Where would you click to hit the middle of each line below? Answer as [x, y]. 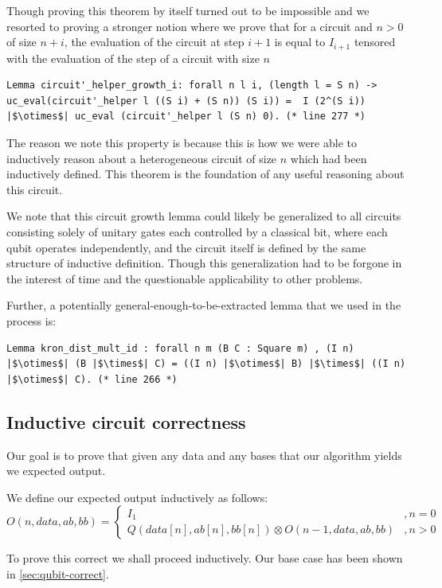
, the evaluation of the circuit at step [154, 42]
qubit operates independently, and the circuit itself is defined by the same [186, 247]
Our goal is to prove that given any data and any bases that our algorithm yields [204, 455]
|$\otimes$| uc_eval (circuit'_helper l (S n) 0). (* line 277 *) [186, 117]
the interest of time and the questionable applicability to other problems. [185, 278]
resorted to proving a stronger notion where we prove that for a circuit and [190, 26]
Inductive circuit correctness [126, 421]
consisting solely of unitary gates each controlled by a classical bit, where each [197, 231]
